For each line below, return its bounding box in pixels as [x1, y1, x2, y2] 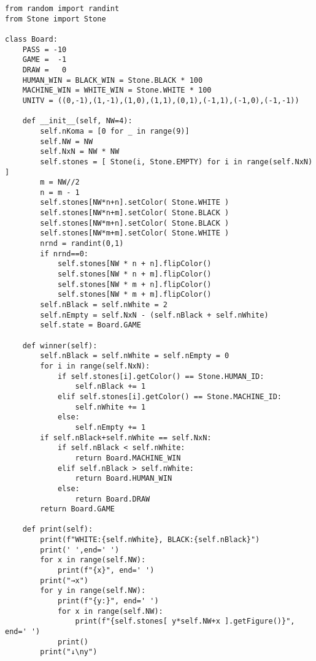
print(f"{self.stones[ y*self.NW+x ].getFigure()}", [75, 617, 295, 626]
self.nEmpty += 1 [75, 422, 146, 432]
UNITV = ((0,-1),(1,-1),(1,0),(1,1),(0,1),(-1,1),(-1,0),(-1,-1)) [22, 96, 299, 105]
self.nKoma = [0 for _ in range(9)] [40, 126, 190, 136]
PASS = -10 [22, 45, 67, 54]
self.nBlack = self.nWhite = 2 [40, 300, 168, 310]
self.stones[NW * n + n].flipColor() [57, 259, 212, 269]
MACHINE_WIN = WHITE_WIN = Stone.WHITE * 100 [22, 86, 212, 95]
